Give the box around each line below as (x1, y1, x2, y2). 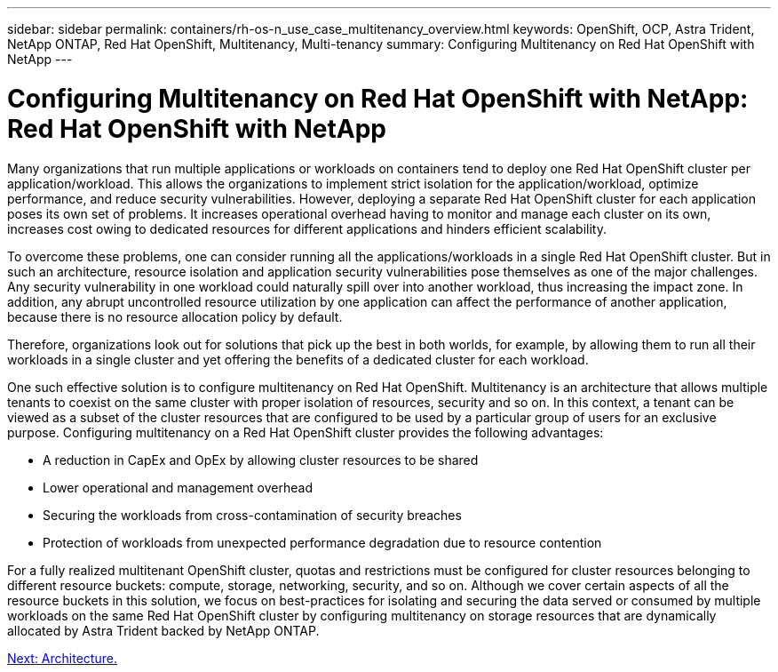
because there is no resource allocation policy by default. (7, 308, 343, 324)
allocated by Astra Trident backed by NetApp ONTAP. (7, 622, 320, 638)
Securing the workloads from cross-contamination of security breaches (43, 507, 462, 523)
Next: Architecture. (7, 650, 117, 666)
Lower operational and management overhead (43, 479, 313, 495)
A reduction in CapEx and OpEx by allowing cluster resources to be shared (43, 452, 479, 468)
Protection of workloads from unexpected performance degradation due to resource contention (43, 534, 602, 550)
